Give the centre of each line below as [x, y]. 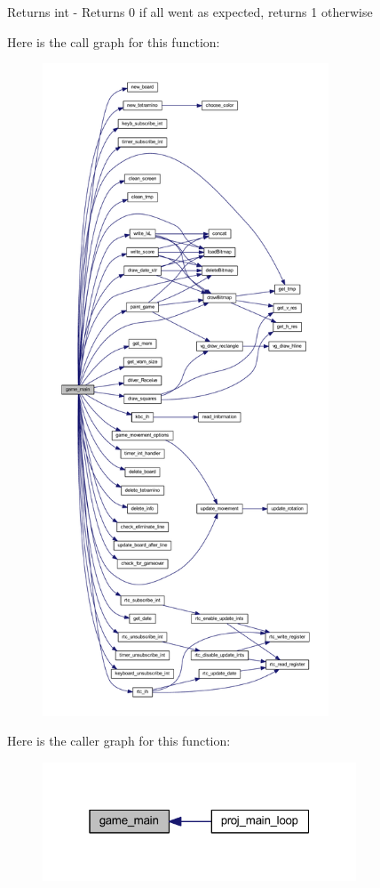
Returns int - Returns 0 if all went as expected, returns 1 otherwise [190, 12]
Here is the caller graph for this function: [119, 741]
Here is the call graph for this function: [114, 41]
